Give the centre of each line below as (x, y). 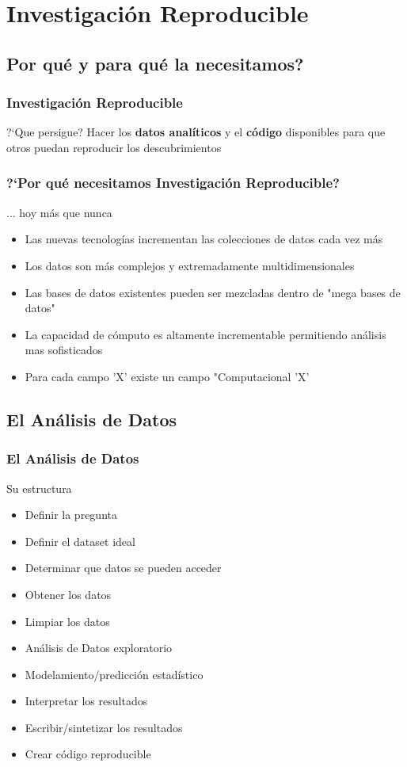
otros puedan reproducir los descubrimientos (114, 147)
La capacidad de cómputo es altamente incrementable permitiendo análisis (205, 334)
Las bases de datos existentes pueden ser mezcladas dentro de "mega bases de (213, 292)
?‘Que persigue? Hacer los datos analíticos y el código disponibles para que (196, 132)
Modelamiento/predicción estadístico (114, 674)
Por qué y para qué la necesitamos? (155, 63)
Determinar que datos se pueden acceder (123, 568)
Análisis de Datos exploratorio (99, 648)
